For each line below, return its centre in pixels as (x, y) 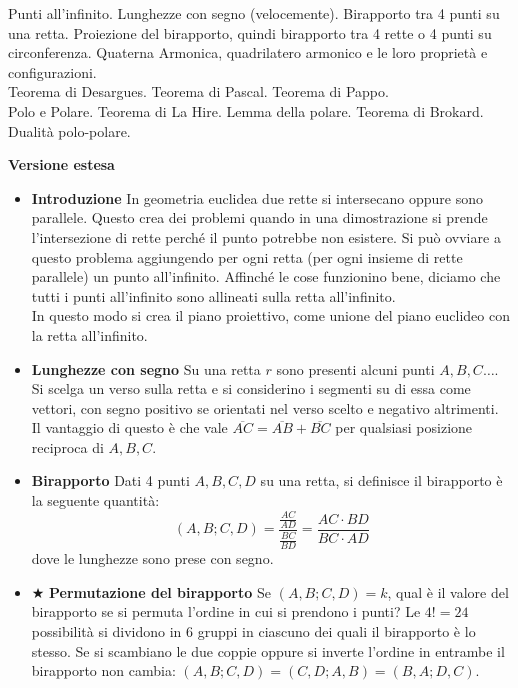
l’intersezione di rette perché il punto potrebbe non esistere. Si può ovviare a (266, 236)
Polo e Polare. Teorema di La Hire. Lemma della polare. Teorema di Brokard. (246, 110)
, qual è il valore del (448, 591)
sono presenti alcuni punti (355, 368)
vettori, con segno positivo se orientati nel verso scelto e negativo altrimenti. (265, 407)
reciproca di (67, 446)
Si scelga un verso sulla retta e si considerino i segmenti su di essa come (251, 388)
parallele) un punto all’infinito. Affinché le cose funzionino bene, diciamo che (266, 276)
